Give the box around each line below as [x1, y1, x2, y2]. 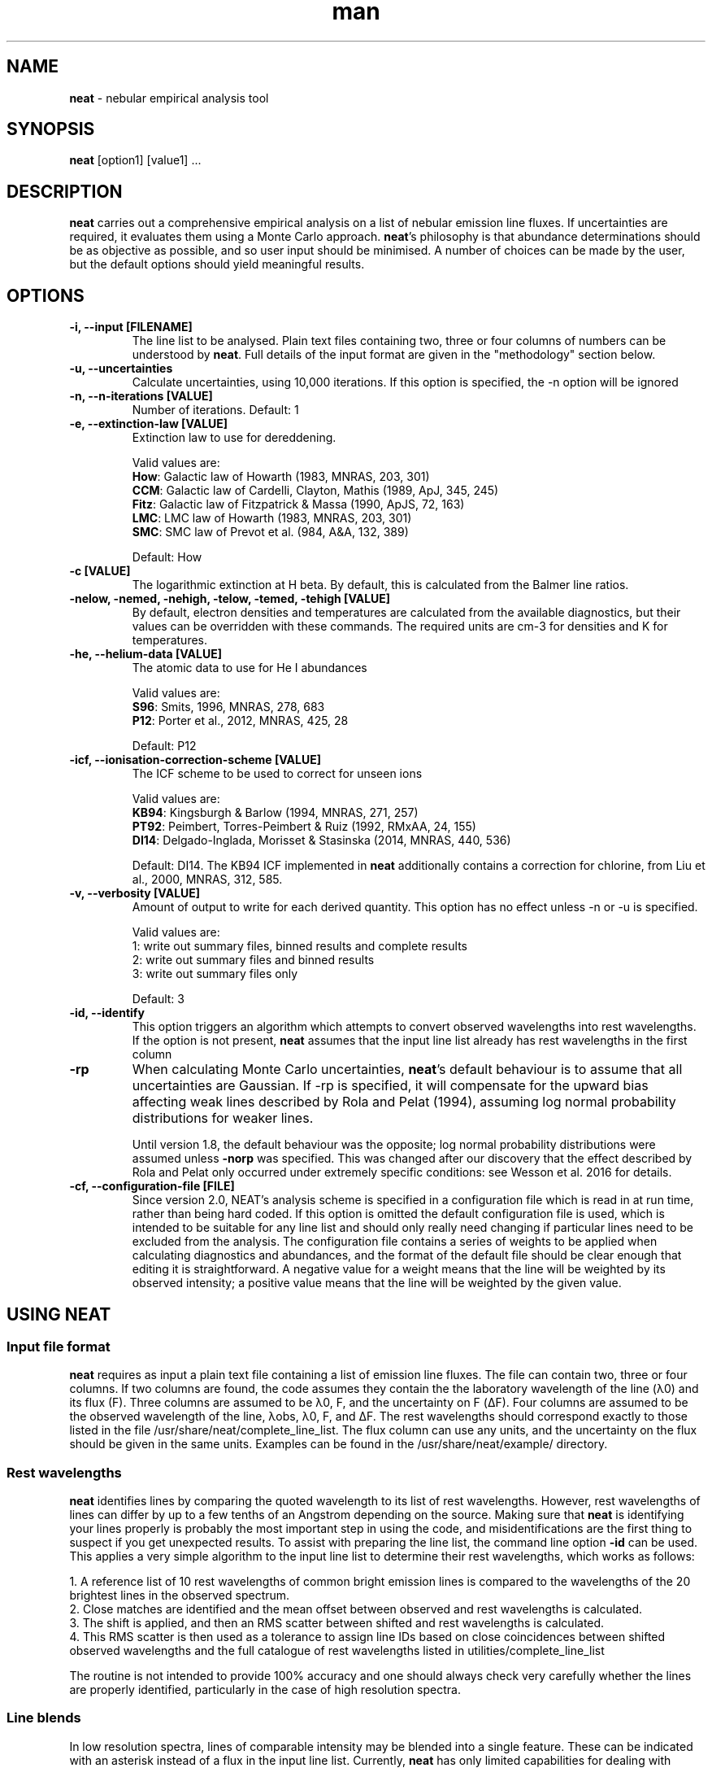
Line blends [7, 1709, 81, 1727]
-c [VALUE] [69, 564, 131, 578]
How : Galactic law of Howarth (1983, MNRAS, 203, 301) [132, 469, 430, 484]
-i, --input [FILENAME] [69, 320, 193, 334]
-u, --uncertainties [69, 361, 173, 376]
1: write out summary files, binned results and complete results [132, 939, 467, 954]
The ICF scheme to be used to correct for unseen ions [132, 766, 423, 781]
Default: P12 [132, 739, 197, 753]
